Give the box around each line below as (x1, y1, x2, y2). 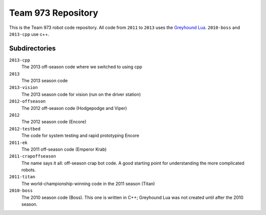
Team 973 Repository (9, 7, 99, 18)
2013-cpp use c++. (9, 31, 49, 37)
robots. (21, 167, 36, 173)
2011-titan (9, 174, 35, 180)
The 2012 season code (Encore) (21, 119, 87, 125)
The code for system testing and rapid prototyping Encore (21, 133, 139, 138)
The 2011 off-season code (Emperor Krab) (21, 146, 107, 152)
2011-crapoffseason (9, 154, 56, 159)
